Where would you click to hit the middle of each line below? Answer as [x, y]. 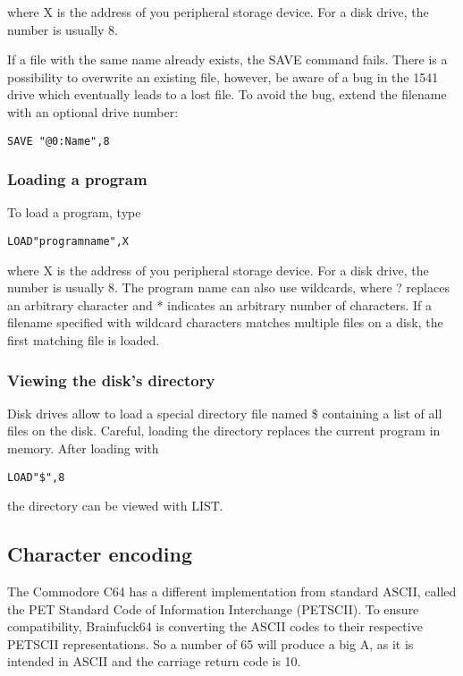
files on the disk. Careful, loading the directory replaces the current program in [224, 431]
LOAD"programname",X [68, 242]
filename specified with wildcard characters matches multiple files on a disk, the [225, 322]
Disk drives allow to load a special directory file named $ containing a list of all [225, 413]
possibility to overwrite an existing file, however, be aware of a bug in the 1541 [223, 76]
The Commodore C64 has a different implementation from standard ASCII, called [232, 591]
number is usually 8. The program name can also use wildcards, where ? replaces [228, 287]
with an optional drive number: [93, 111]
